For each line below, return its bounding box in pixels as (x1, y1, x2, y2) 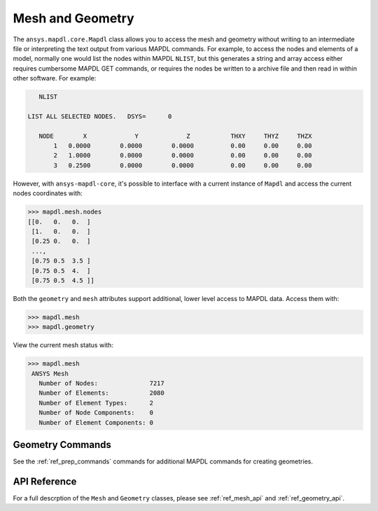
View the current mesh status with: (13, 341, 113, 349)
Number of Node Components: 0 (38, 409, 154, 416)
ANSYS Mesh (31, 370, 69, 377)
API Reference (13, 475, 77, 487)
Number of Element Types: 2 (38, 399, 154, 407)
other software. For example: (13, 74, 97, 83)
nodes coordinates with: (13, 189, 83, 197)
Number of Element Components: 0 (38, 419, 154, 426)
